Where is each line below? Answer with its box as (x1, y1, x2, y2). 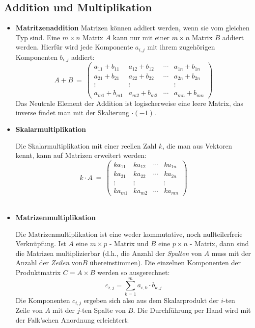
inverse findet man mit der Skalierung (15, 107, 130, 118)
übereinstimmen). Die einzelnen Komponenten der (89, 257, 241, 268)
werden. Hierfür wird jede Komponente (15, 42, 133, 52)
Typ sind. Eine (15, 32, 60, 42)
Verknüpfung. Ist (15, 238, 66, 249)
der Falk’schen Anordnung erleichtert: (15, 314, 129, 325)
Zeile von (15, 305, 43, 315)
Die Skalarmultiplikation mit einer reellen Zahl (15, 140, 157, 151)
